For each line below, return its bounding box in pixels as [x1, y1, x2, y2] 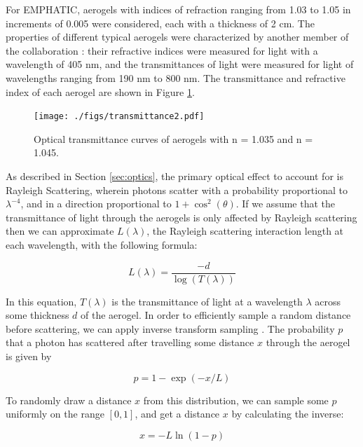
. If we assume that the [235, 196, 336, 211]
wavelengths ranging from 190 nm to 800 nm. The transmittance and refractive [6, 70, 345, 85]
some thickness [6, 308, 69, 322]
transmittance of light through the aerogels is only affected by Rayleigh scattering [6, 209, 357, 224]
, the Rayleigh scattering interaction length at [146, 224, 344, 238]
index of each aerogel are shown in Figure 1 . [6, 84, 195, 99]
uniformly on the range [6, 406, 104, 421]
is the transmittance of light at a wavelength [111, 294, 303, 308]
